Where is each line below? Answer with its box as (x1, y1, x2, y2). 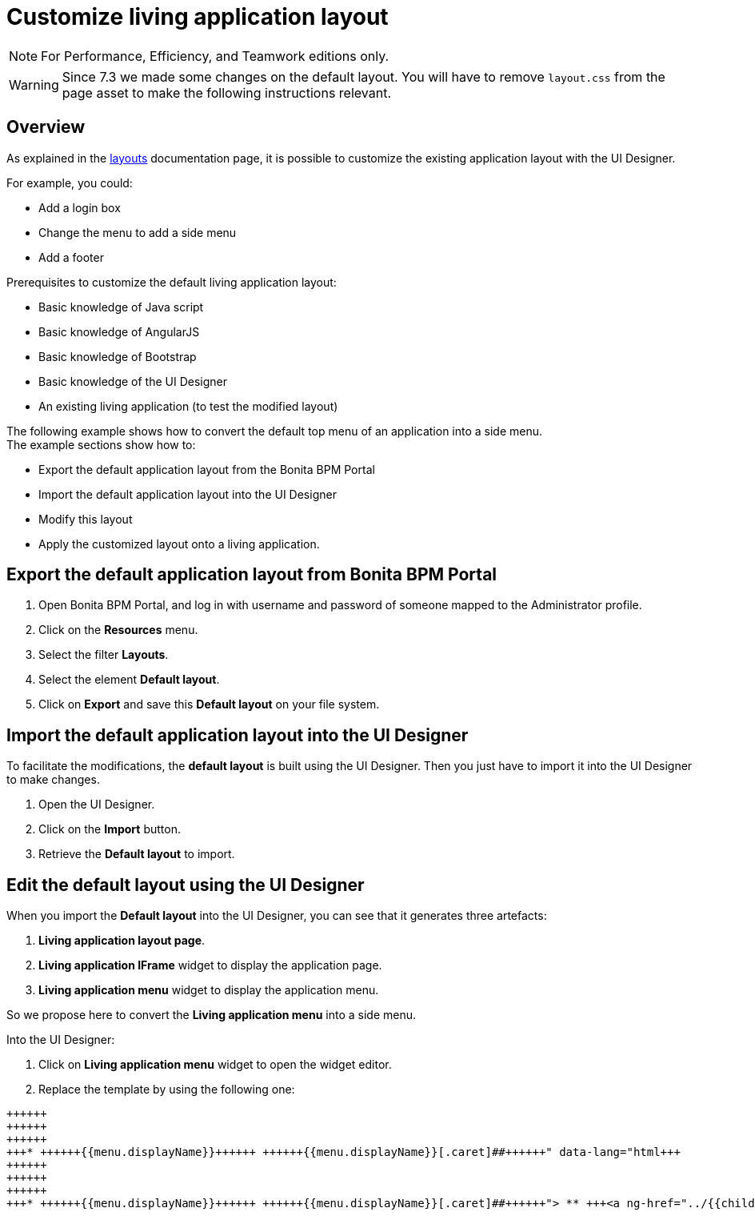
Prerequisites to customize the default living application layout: (6, 275, 337, 289)
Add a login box (38, 200, 121, 215)
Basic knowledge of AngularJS (38, 324, 200, 339)
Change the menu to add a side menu (38, 225, 237, 239)
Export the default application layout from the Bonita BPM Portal (38, 462, 375, 476)
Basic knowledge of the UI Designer (38, 374, 228, 388)
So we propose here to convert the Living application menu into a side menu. (6, 1008, 416, 1022)
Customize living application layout (6, 3, 389, 30)
